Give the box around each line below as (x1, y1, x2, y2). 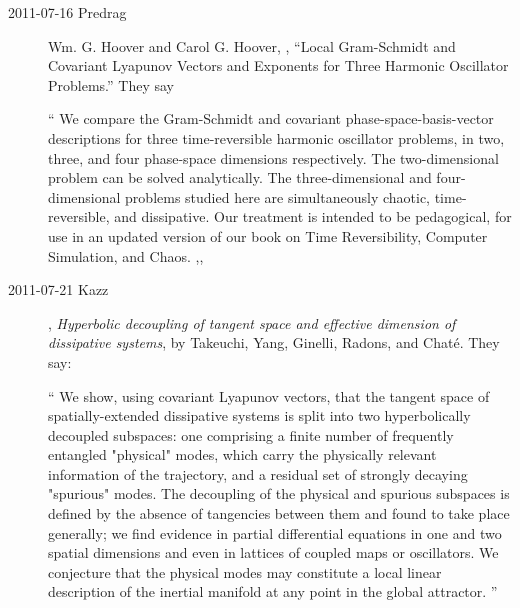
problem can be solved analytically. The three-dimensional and (48, 167, 432, 188)
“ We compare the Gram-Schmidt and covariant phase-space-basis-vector (48, 108, 494, 129)
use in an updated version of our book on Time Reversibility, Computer (48, 225, 488, 246)
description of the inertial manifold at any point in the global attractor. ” (48, 581, 498, 602)
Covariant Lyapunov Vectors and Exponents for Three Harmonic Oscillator (48, 55, 509, 76)
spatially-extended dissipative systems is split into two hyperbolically (48, 405, 471, 426)
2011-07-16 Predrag (8, 2, 127, 22)
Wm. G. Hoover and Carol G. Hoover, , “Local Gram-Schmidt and (48, 35, 456, 56)
